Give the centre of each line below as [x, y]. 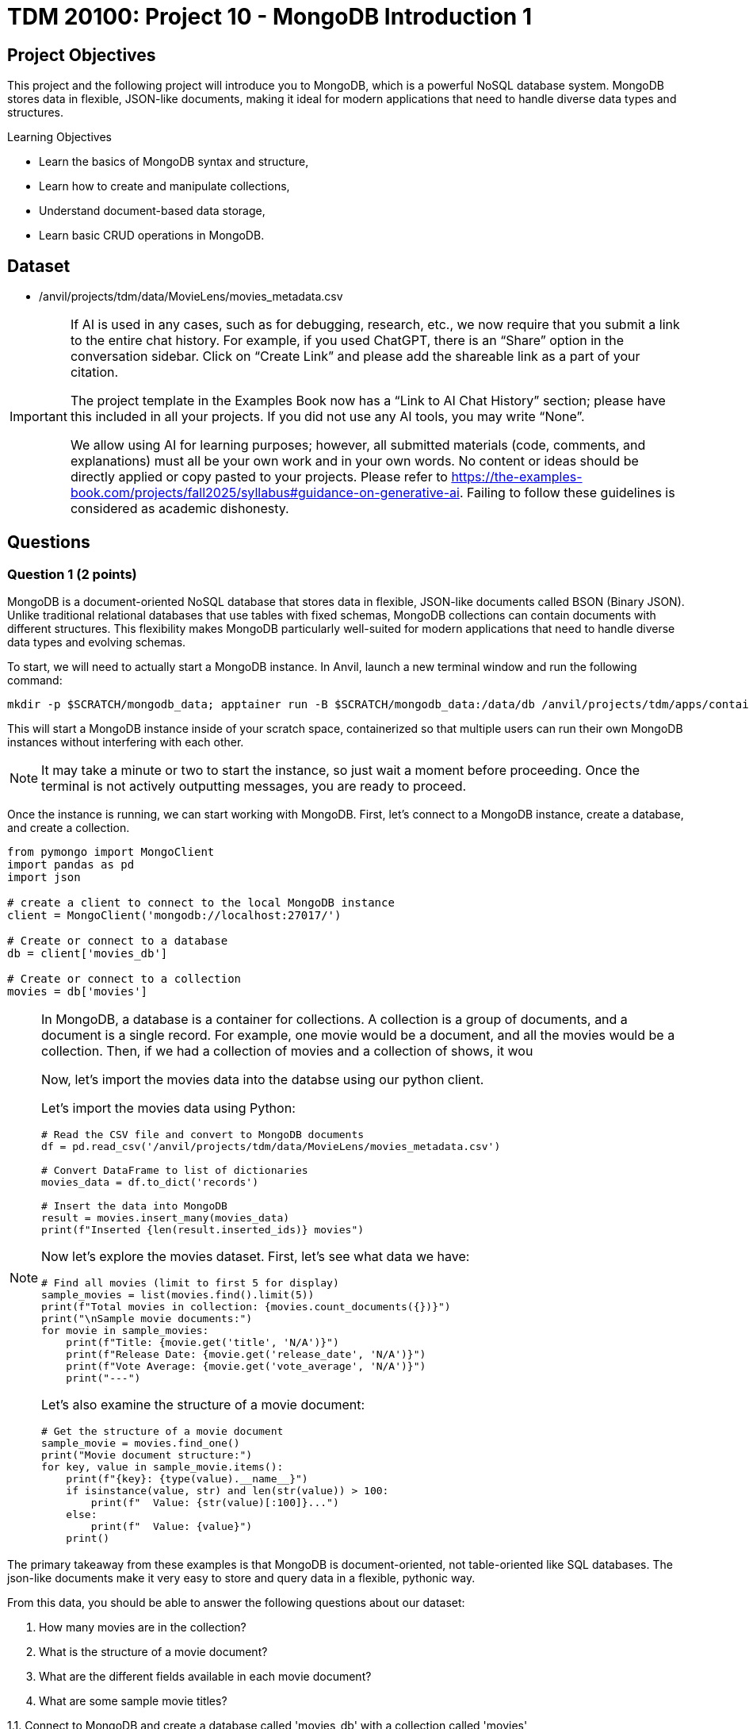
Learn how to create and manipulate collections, [164, 186]
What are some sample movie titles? [133, 1701]
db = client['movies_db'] [88, 954]
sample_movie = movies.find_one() [141, 1443]
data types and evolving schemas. [97, 642]
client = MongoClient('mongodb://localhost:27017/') [174, 916]
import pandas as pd [71, 865]
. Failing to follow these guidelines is [567, 493]
